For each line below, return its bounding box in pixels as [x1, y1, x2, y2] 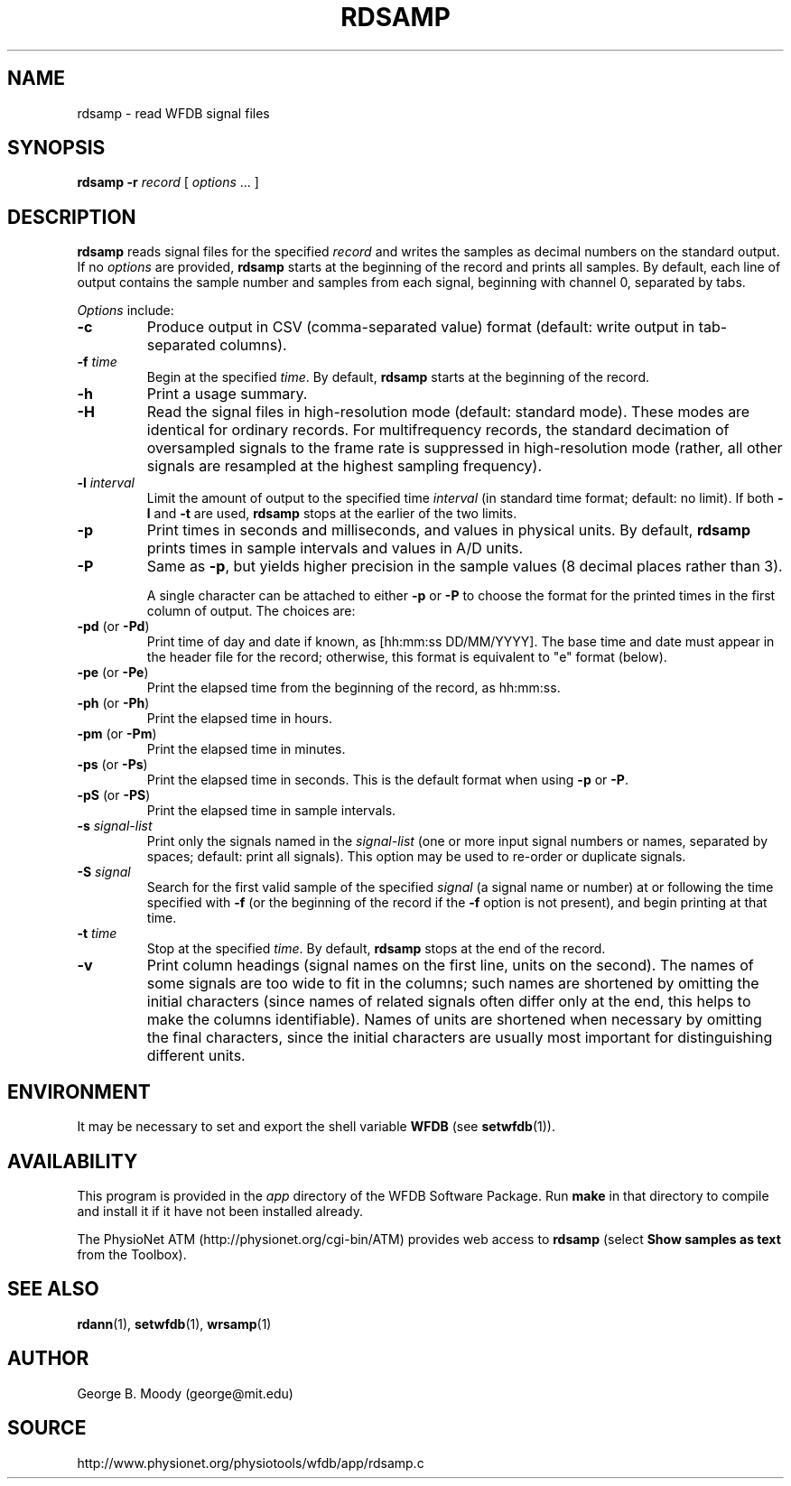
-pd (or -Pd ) [77, 618, 150, 635]
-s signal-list [77, 818, 153, 834]
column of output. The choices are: [146, 603, 356, 619]
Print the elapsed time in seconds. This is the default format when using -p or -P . [146, 772, 628, 788]
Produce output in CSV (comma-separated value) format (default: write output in [146, 318, 695, 337]
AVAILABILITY [7, 1149, 138, 1173]
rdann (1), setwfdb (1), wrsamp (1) [77, 1315, 272, 1332]
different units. [146, 1046, 246, 1065]
